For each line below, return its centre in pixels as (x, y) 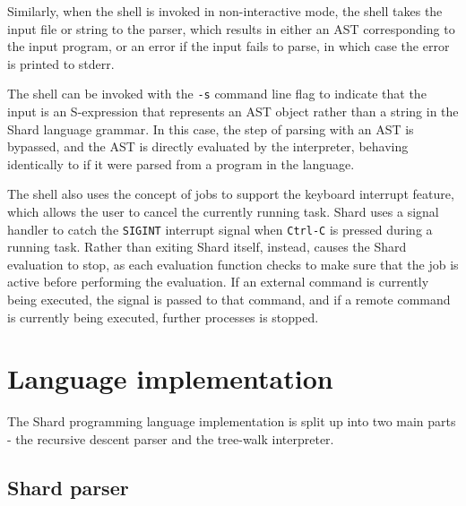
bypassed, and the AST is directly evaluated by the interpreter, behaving (208, 146)
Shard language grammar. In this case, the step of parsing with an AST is (211, 129)
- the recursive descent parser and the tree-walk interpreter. (171, 438)
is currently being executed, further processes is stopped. (163, 317)
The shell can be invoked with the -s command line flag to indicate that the (217, 94)
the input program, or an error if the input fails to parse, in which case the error (229, 46)
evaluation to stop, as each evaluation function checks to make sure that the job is (233, 264)
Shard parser (68, 487)
